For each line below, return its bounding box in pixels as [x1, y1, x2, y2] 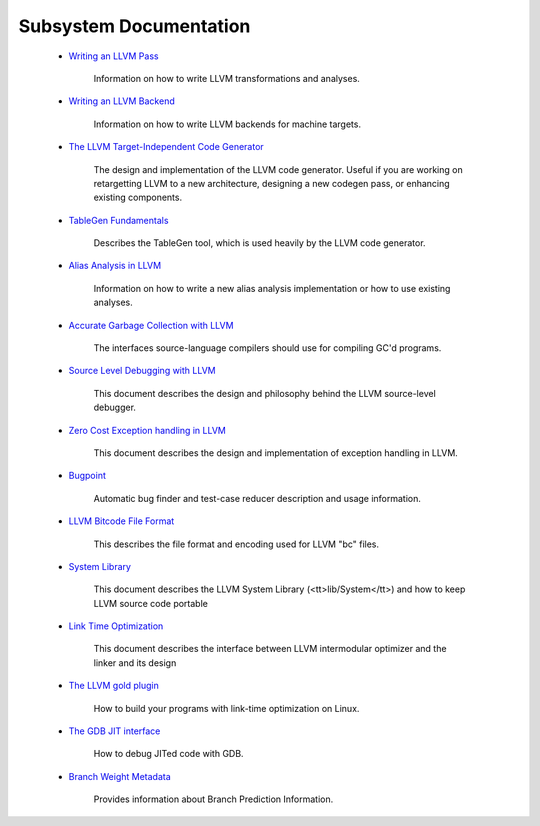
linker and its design [93, 656, 177, 669]
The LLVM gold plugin [68, 680, 159, 692]
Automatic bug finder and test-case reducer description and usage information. [93, 492, 422, 504]
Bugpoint [68, 470, 107, 482]
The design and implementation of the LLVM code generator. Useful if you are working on [93, 163, 464, 175]
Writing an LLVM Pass [68, 50, 159, 62]
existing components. [93, 191, 183, 204]
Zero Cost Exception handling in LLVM [68, 424, 227, 436]
